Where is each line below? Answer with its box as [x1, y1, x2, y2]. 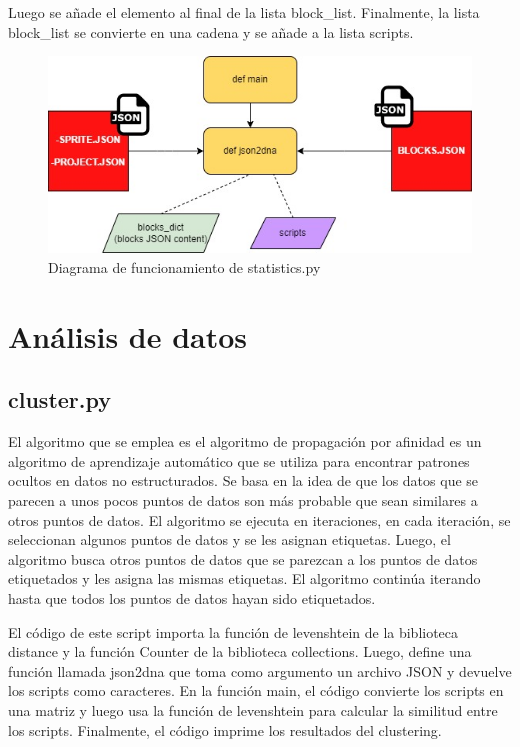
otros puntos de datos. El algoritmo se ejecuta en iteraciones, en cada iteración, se [8, 509, 511, 530]
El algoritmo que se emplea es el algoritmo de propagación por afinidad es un [8, 431, 482, 452]
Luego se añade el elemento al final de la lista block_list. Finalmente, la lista [8, 2, 480, 22]
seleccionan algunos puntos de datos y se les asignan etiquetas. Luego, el [8, 529, 451, 550]
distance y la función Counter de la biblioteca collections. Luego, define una [8, 641, 472, 662]
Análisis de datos [8, 315, 248, 356]
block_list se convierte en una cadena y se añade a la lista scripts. [8, 21, 414, 42]
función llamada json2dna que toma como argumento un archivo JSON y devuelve [8, 660, 512, 681]
